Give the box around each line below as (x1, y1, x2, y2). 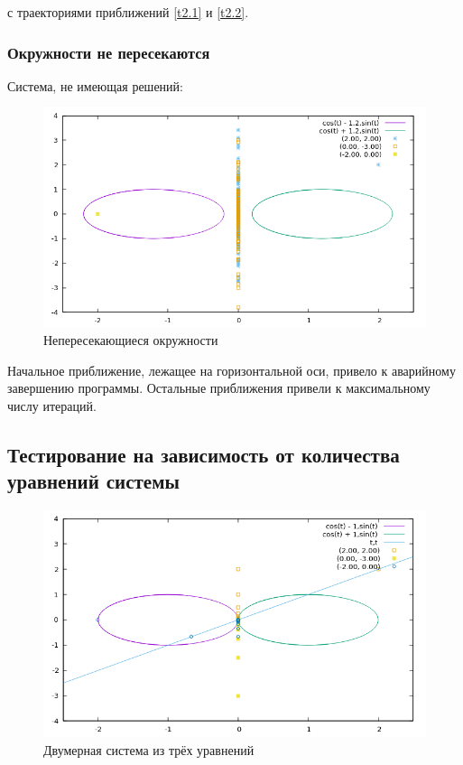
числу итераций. (7, 396, 97, 415)
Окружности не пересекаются (7, 41, 210, 63)
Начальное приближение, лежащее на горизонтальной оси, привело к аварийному (7, 360, 456, 379)
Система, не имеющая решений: (7, 76, 183, 95)
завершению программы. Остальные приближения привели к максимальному (7, 378, 431, 397)
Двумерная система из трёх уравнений (43, 740, 255, 759)
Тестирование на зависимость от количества (7, 441, 400, 469)
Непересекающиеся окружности (43, 331, 218, 350)
